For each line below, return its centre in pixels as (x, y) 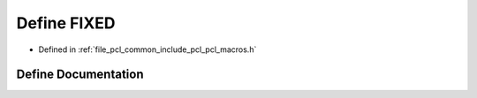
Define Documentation (80, 75)
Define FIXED (66, 23)
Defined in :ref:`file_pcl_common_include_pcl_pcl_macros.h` (148, 49)
